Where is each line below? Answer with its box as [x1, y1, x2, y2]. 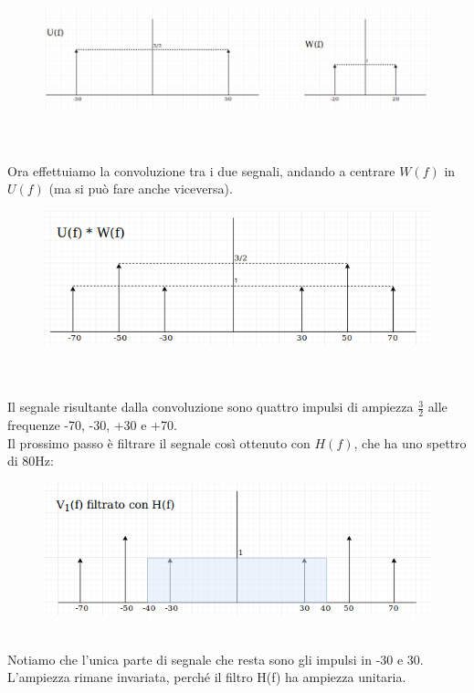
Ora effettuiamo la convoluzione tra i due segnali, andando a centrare [7, 161, 395, 180]
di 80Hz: [7, 451, 54, 470]
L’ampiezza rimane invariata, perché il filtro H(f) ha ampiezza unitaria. [7, 667, 406, 687]
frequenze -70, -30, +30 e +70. [7, 415, 177, 434]
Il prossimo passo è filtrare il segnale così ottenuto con [7, 433, 311, 452]
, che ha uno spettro [353, 433, 467, 452]
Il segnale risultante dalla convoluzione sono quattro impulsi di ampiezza [7, 397, 414, 416]
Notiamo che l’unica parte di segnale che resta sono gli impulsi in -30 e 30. [7, 649, 424, 668]
